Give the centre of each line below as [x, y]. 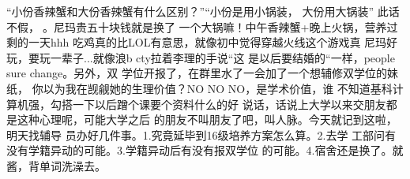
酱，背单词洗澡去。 [56, 165]
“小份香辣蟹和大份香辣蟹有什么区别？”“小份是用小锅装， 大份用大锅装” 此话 [203, 11]
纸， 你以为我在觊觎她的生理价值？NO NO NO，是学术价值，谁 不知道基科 [199, 88]
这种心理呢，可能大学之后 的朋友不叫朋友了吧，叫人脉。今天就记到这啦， [207, 119]
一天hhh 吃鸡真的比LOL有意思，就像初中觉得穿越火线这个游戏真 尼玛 [207, 42]
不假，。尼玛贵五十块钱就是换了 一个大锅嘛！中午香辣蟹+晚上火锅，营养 [197, 26]
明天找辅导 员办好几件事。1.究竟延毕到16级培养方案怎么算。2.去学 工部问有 [201, 134]
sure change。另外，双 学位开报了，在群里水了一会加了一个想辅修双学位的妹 [202, 73]
